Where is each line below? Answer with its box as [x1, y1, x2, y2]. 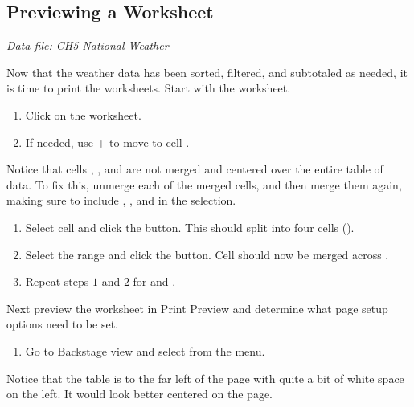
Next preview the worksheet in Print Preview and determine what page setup [6, 299, 388, 316]
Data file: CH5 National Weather [6, 37, 169, 54]
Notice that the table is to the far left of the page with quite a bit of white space [6, 369, 404, 386]
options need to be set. [6, 315, 118, 332]
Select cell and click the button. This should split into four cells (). [25, 218, 355, 235]
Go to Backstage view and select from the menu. [25, 342, 265, 359]
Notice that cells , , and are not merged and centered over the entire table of [6, 161, 383, 177]
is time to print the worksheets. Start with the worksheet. [6, 79, 291, 96]
